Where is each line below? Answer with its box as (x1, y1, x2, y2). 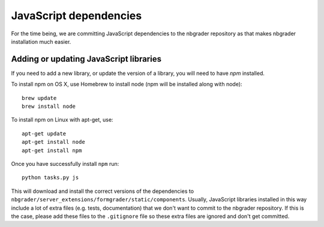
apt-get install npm (22, 147, 82, 154)
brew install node (22, 103, 76, 110)
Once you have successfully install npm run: (11, 160, 119, 167)
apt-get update (22, 130, 67, 137)
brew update (22, 95, 57, 101)
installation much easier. (11, 38, 71, 45)
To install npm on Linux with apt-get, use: (11, 116, 113, 123)
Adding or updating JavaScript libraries (11, 54, 162, 64)
